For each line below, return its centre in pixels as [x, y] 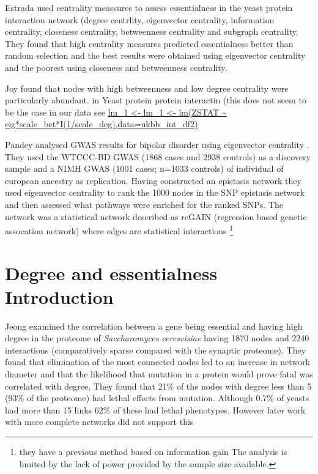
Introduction [59, 296]
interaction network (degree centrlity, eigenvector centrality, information [140, 19]
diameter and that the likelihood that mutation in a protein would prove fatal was [159, 374]
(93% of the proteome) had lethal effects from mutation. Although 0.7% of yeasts [157, 398]
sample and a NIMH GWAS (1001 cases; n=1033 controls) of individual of [144, 168]
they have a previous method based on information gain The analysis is [153, 451]
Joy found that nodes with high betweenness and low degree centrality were [147, 88]
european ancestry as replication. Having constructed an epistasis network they [153, 180]
